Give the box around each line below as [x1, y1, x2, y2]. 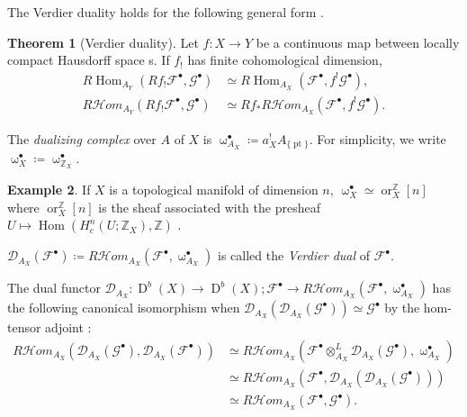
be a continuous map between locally [256, 32, 460, 51]
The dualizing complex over [7, 129, 157, 148]
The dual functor [7, 278, 101, 297]
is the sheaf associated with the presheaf [98, 197, 320, 216]
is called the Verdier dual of [218, 246, 370, 265]
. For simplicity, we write [309, 129, 446, 148]
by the [384, 298, 420, 317]
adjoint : [45, 318, 92, 337]
